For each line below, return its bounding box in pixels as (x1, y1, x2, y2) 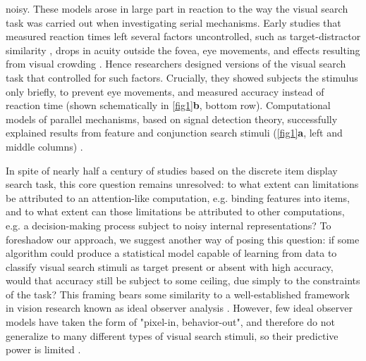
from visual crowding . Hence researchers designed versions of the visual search (6, 56, 346, 71)
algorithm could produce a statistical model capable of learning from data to (6, 246, 337, 260)
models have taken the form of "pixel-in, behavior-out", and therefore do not (6, 315, 335, 329)
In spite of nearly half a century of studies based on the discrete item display (6, 163, 338, 177)
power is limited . (6, 342, 81, 357)
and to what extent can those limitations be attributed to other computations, (6, 204, 345, 219)
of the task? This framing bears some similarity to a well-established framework (6, 286, 350, 301)
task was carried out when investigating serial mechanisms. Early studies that (6, 15, 341, 30)
